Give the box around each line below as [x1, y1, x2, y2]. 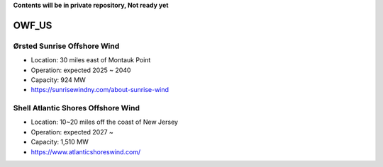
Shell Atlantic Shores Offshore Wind [13, 103, 140, 113]
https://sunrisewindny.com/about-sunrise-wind [30, 86, 170, 94]
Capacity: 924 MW [30, 75, 87, 84]
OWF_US [13, 19, 52, 31]
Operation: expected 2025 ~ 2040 [30, 66, 131, 74]
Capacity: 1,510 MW [30, 138, 89, 146]
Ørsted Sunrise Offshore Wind [13, 41, 120, 51]
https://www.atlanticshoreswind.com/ [30, 147, 141, 156]
